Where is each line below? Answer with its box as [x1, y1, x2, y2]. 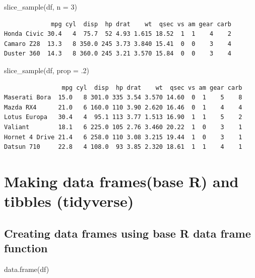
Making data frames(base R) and [4, 171, 239, 191]
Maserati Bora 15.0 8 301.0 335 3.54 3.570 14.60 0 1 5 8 [4, 94, 242, 101]
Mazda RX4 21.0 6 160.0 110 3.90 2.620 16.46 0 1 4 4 [4, 103, 242, 111]
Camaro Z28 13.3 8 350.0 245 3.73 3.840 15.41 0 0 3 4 [4, 40, 232, 47]
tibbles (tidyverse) [4, 191, 134, 211]
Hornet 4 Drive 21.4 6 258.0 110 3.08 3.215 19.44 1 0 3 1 [4, 133, 242, 141]
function [4, 240, 48, 256]
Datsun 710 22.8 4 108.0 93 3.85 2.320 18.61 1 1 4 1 [4, 143, 242, 151]
